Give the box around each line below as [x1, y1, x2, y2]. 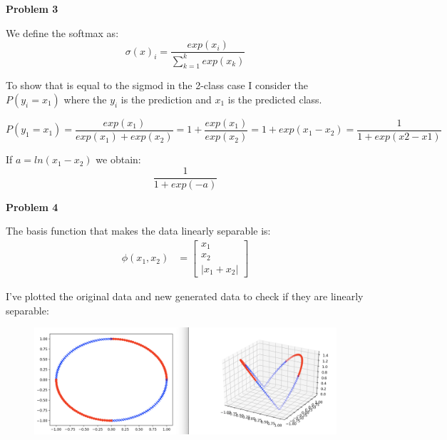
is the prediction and [120, 91, 212, 106]
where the [63, 91, 107, 106]
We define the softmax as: [6, 25, 119, 40]
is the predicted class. [227, 91, 322, 106]
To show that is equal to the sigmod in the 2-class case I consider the [6, 78, 309, 93]
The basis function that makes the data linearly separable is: [6, 223, 271, 238]
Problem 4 [6, 199, 58, 214]
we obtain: [96, 152, 141, 167]
